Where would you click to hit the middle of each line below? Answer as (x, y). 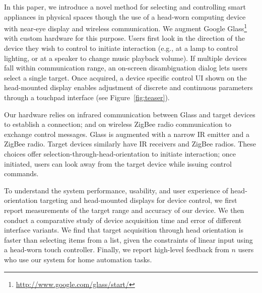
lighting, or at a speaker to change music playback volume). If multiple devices (125, 58)
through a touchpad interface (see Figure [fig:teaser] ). (87, 97)
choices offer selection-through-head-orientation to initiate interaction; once (120, 153)
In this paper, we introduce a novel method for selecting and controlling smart (125, 7)
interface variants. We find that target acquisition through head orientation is (124, 230)
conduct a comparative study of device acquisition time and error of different (123, 220)
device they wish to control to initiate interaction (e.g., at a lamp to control (121, 48)
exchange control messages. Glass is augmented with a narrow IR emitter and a (127, 134)
